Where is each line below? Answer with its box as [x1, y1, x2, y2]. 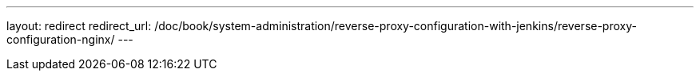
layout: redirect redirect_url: [6, 19, 152, 33]
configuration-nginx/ [6, 33, 115, 46]
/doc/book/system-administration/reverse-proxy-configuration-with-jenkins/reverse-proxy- [154, 19, 637, 33]
